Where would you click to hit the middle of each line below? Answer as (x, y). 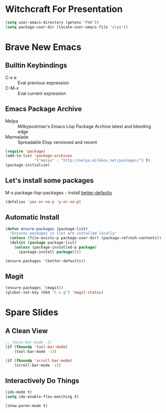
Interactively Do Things (42, 380)
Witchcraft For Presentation (64, 9)
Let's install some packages (49, 181)
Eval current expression (42, 93)
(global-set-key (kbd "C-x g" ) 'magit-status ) (54, 292)
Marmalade (17, 137)
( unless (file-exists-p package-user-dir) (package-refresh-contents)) (86, 238)
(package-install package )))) (50, 252)
